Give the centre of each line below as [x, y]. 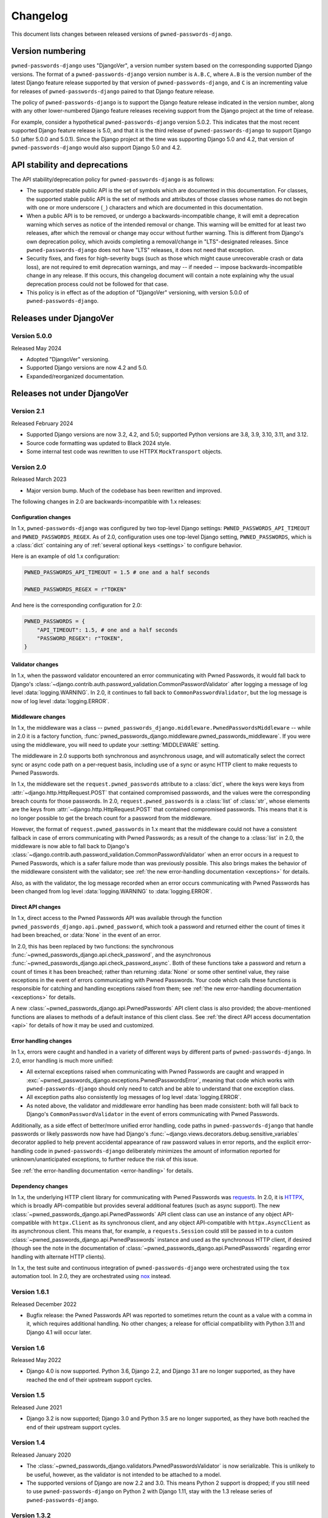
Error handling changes [42, 1041]
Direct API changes [36, 907]
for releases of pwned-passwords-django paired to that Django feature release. [113, 91]
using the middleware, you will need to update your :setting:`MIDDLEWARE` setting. [115, 744]
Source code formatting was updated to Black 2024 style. [99, 443]
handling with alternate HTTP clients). [58, 1256]
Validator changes [35, 664]
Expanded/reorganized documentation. [75, 376]
